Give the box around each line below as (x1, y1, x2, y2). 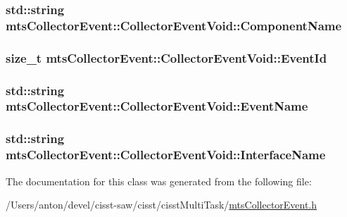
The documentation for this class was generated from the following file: (6, 173, 312, 188)
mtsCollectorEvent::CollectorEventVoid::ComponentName (6, 16, 342, 34)
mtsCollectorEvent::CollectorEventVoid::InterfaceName (6, 146, 326, 163)
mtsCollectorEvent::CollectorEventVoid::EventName (6, 97, 308, 115)
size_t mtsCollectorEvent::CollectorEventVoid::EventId (6, 49, 327, 66)
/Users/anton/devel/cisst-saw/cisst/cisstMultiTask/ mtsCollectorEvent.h (6, 197, 317, 212)
